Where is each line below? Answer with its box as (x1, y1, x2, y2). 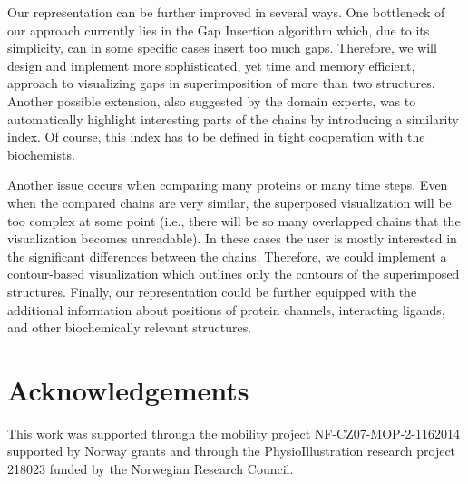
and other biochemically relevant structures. (7, 318, 252, 337)
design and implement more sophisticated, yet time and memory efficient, (7, 55, 415, 74)
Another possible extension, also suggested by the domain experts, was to (7, 91, 416, 110)
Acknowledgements (7, 370, 249, 408)
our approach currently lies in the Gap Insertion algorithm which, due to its (7, 20, 430, 39)
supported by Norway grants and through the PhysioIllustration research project (7, 441, 456, 460)
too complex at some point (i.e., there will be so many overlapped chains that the (7, 211, 461, 230)
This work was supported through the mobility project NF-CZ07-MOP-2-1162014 (7, 423, 460, 442)
